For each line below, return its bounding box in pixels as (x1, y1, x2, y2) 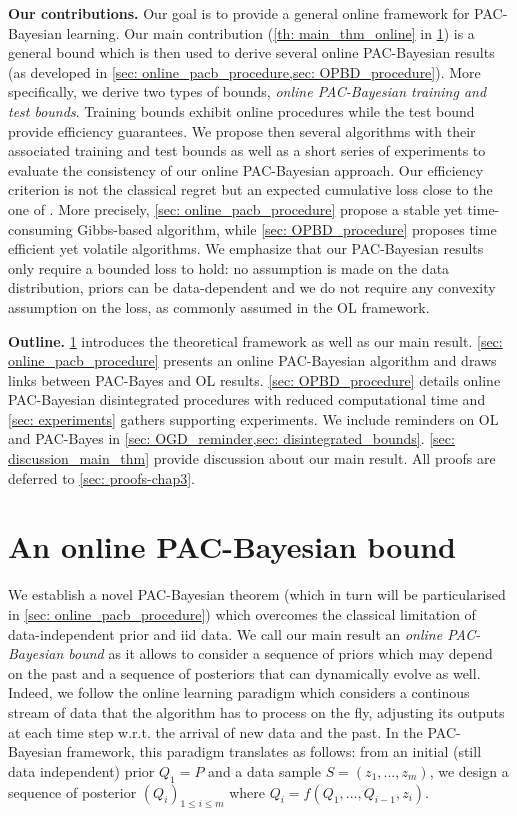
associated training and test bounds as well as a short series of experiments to (8, 140, 486, 161)
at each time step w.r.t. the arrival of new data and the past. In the (8, 721, 423, 742)
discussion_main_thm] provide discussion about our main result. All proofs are (8, 448, 496, 469)
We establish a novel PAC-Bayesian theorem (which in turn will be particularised (8, 584, 506, 605)
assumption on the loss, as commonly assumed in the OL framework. (8, 296, 430, 317)
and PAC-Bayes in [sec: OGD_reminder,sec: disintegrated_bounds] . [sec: (8, 428, 455, 449)
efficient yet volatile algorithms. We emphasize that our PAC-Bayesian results (8, 238, 484, 259)
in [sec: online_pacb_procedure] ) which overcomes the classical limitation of (8, 603, 476, 624)
